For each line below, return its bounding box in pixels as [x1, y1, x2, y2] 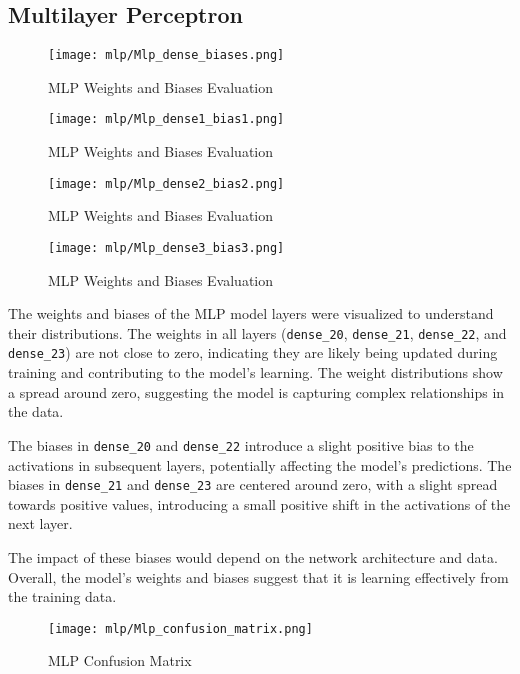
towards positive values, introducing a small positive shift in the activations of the [8, 493, 511, 514]
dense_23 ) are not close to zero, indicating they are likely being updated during [8, 342, 498, 363]
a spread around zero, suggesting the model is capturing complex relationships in [8, 381, 505, 402]
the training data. [8, 586, 117, 607]
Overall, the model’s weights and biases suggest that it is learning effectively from [8, 566, 509, 587]
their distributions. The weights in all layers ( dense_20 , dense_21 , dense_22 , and [8, 322, 507, 343]
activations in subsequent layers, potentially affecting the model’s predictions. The [8, 454, 512, 475]
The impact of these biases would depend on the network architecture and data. [8, 546, 498, 567]
